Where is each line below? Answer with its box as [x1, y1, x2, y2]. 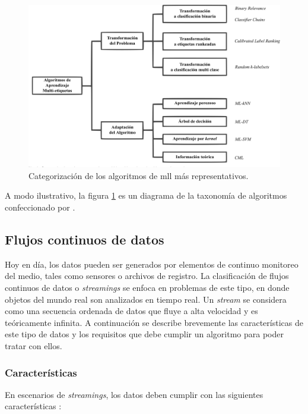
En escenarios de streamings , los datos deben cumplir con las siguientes [5, 388, 263, 400]
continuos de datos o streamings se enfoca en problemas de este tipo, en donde [5, 281, 290, 294]
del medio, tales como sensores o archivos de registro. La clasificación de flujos [5, 269, 289, 282]
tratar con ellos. [5, 340, 62, 352]
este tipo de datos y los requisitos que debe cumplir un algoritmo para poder [5, 328, 284, 340]
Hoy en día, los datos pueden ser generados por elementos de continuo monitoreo [5, 258, 299, 270]
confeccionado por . [5, 201, 75, 214]
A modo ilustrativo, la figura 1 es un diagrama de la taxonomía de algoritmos [5, 189, 287, 202]
